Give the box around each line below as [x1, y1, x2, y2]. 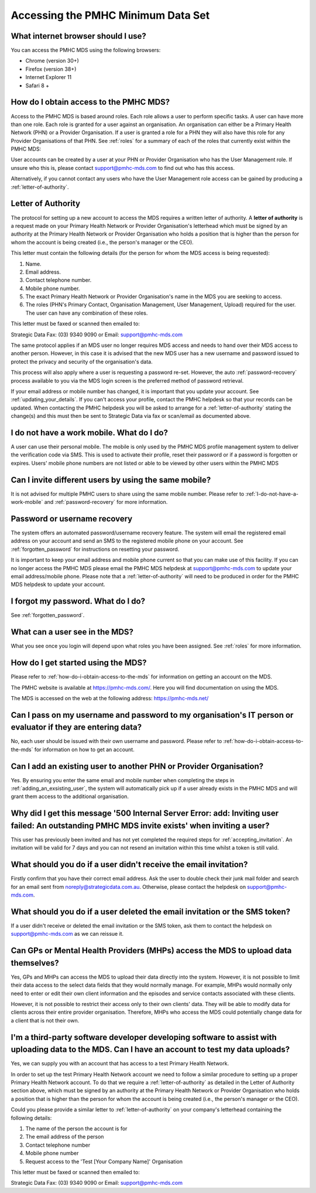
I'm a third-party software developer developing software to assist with [11, 1032, 277, 1042]
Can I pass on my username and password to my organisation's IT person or [11, 710, 294, 720]
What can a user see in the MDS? [11, 627, 134, 637]
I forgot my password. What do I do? [11, 596, 146, 606]
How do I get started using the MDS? [11, 658, 147, 668]
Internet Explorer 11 [25, 74, 72, 81]
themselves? [11, 958, 59, 968]
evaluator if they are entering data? [11, 722, 142, 732]
